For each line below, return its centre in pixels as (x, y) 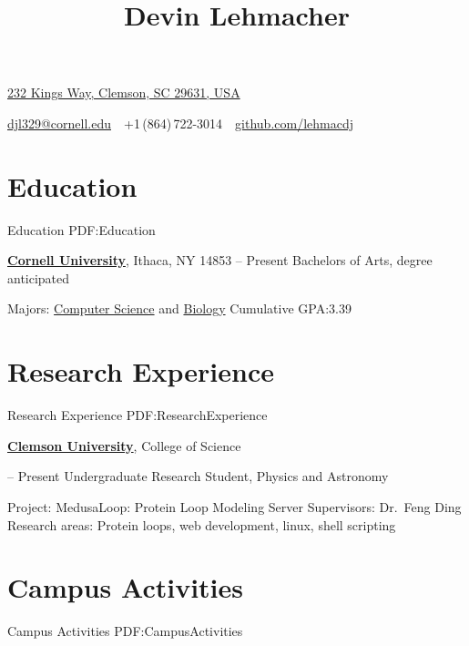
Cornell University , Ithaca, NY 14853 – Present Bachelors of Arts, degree (220, 260)
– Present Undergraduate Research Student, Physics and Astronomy (198, 476)
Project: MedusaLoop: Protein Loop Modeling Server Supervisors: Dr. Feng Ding (234, 506)
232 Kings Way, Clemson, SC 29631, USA (124, 92)
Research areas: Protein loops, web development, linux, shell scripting (202, 524)
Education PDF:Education (82, 229)
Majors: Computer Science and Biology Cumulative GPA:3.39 (179, 308)
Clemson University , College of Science (124, 445)
